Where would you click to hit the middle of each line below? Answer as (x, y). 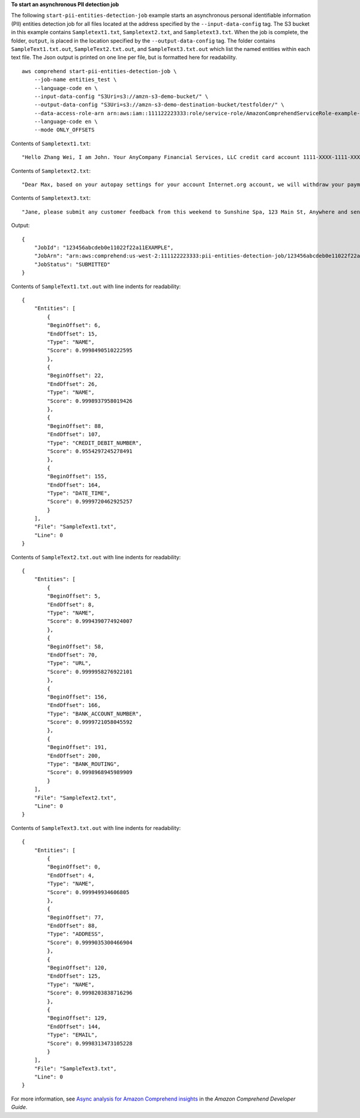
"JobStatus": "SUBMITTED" (72, 264)
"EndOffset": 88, (73, 926)
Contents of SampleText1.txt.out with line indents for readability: (96, 286)
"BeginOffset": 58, (76, 646)
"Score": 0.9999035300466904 (90, 942)
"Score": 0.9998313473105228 (90, 1043)
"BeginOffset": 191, (77, 747)
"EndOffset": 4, (71, 875)
